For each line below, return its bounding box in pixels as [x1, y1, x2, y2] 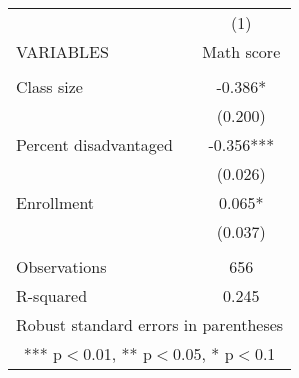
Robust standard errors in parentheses [16, 313, 284, 336]
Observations [16, 255, 107, 278]
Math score [202, 40, 281, 63]
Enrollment [16, 191, 95, 214]
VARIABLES [16, 40, 109, 63]
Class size [16, 75, 83, 98]
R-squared [16, 284, 88, 307]
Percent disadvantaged [16, 133, 173, 156]
